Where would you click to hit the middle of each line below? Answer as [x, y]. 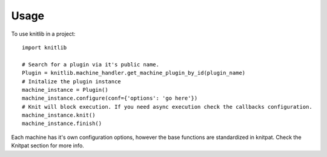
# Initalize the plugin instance [71, 81]
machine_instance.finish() [62, 123]
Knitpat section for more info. [48, 146]
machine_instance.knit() [59, 115]
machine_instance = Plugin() [65, 90]
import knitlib [45, 47]
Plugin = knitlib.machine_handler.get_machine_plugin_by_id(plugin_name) [134, 73]
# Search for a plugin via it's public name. [91, 64]
